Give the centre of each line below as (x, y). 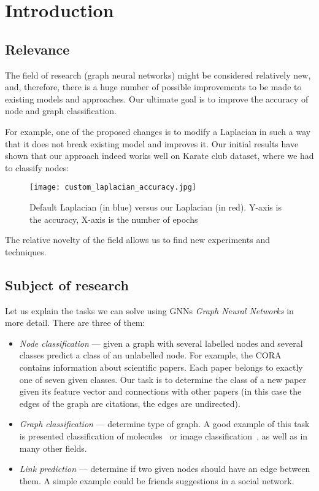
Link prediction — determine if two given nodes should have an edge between (165, 469)
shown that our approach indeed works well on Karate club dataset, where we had (159, 156)
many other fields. (53, 448)
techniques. (26, 251)
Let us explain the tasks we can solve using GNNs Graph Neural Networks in (149, 310)
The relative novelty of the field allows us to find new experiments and (137, 240)
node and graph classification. (61, 111)
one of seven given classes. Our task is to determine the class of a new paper (163, 379)
